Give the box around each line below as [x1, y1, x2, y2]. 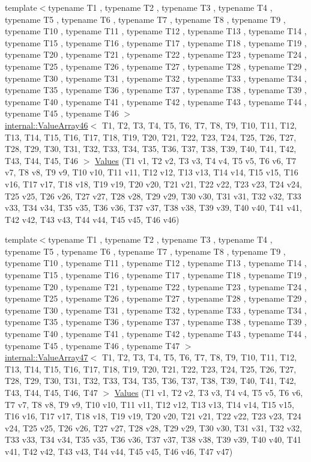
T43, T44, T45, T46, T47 [5, 386, 98, 398]
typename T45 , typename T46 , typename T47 [5, 339, 180, 351]
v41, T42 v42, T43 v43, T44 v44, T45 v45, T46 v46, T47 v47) [5, 445, 233, 457]
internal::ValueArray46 [5, 118, 88, 131]
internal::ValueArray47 [5, 351, 88, 363]
